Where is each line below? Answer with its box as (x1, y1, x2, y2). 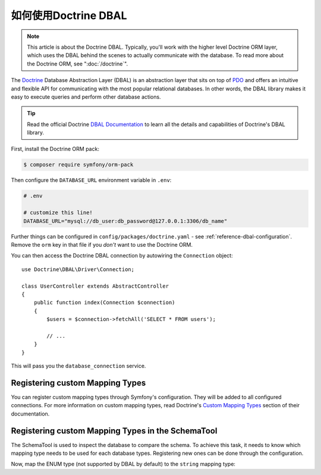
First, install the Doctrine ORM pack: (11, 146, 99, 153)
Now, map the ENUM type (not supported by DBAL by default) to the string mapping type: (11, 461, 236, 468)
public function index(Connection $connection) (33, 299, 175, 306)
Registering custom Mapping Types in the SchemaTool (11, 426, 218, 436)
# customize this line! (23, 209, 93, 216)
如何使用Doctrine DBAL (11, 9, 127, 22)
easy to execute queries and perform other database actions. (11, 93, 161, 100)
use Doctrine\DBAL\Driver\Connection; (21, 266, 135, 273)
